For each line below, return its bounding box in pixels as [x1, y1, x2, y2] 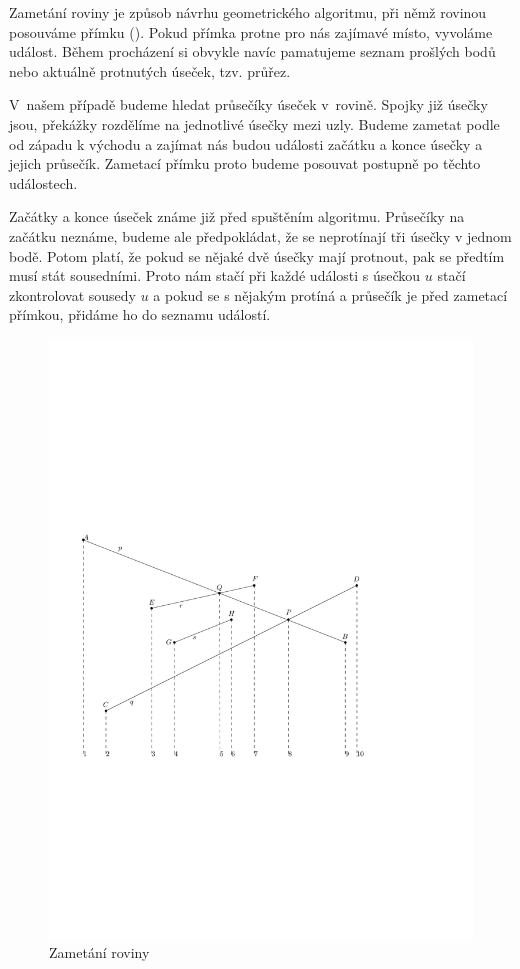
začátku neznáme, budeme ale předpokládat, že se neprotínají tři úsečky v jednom [9, 225, 512, 246]
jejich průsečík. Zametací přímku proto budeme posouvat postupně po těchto [9, 153, 481, 174]
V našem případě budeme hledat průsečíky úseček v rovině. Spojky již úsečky [9, 94, 488, 115]
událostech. [9, 172, 78, 193]
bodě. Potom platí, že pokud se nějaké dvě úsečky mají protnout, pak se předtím [9, 245, 505, 266]
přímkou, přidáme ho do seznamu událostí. [9, 304, 271, 325]
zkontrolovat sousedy [9, 284, 136, 305]
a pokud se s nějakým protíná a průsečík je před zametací [153, 284, 508, 305]
